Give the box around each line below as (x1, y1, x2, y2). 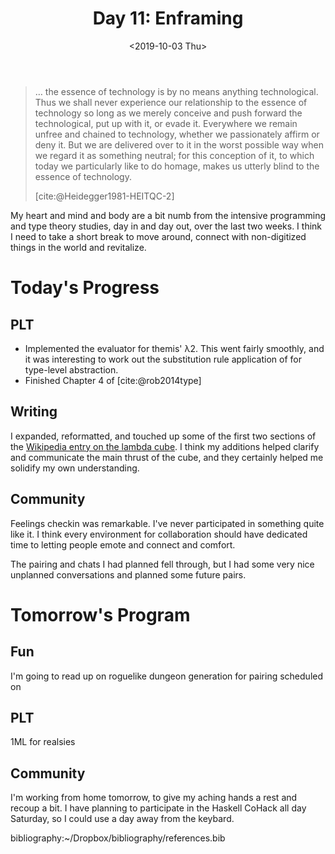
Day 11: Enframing (92, 7, 244, 30)
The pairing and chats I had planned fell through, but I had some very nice (10, 558, 315, 570)
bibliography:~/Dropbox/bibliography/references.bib (10, 832, 226, 844)
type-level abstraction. (24, 363, 119, 376)
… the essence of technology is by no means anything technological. (34, 85, 319, 97)
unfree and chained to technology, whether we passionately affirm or (34, 128, 320, 140)
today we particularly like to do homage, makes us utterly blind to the (34, 160, 320, 172)
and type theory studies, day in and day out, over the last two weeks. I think (10, 220, 323, 232)
